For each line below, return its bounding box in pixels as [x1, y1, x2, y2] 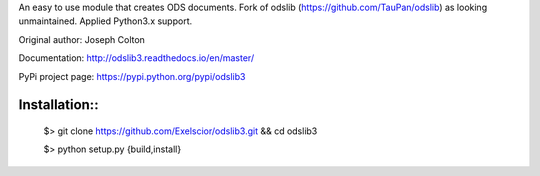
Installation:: [18, 96, 99, 114]
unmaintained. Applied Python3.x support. [18, 15, 193, 27]
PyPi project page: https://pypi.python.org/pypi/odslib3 [18, 70, 246, 82]
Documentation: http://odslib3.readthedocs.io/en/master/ [18, 52, 255, 64]
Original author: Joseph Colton [18, 33, 145, 45]
